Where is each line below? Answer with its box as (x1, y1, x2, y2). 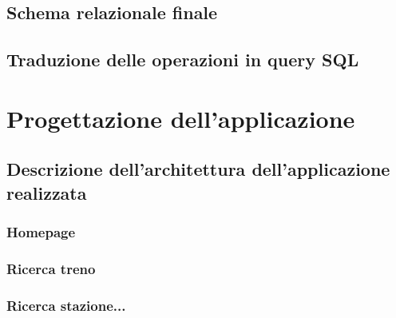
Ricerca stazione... (6, 295, 126, 315)
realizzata (6, 180, 87, 205)
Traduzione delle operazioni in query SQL (6, 47, 359, 72)
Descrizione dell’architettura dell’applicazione (6, 157, 390, 181)
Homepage (6, 222, 76, 242)
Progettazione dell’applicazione (6, 101, 355, 134)
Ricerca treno (6, 258, 96, 278)
